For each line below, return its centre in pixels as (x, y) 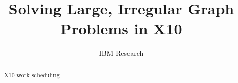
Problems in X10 (121, 28)
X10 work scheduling (32, 75)
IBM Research (121, 53)
